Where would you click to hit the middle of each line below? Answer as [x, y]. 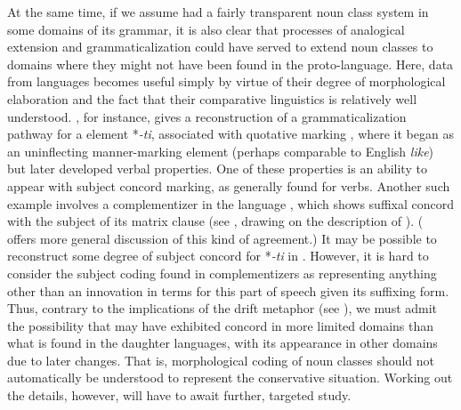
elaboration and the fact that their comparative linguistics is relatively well [212, 98]
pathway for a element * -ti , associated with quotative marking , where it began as [230, 134]
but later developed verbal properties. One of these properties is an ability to [217, 169]
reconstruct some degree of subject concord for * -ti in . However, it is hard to [218, 256]
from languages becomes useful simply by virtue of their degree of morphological [226, 81]
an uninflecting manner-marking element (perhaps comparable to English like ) [221, 151]
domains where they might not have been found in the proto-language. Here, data [230, 64]
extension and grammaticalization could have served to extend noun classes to [220, 47]
